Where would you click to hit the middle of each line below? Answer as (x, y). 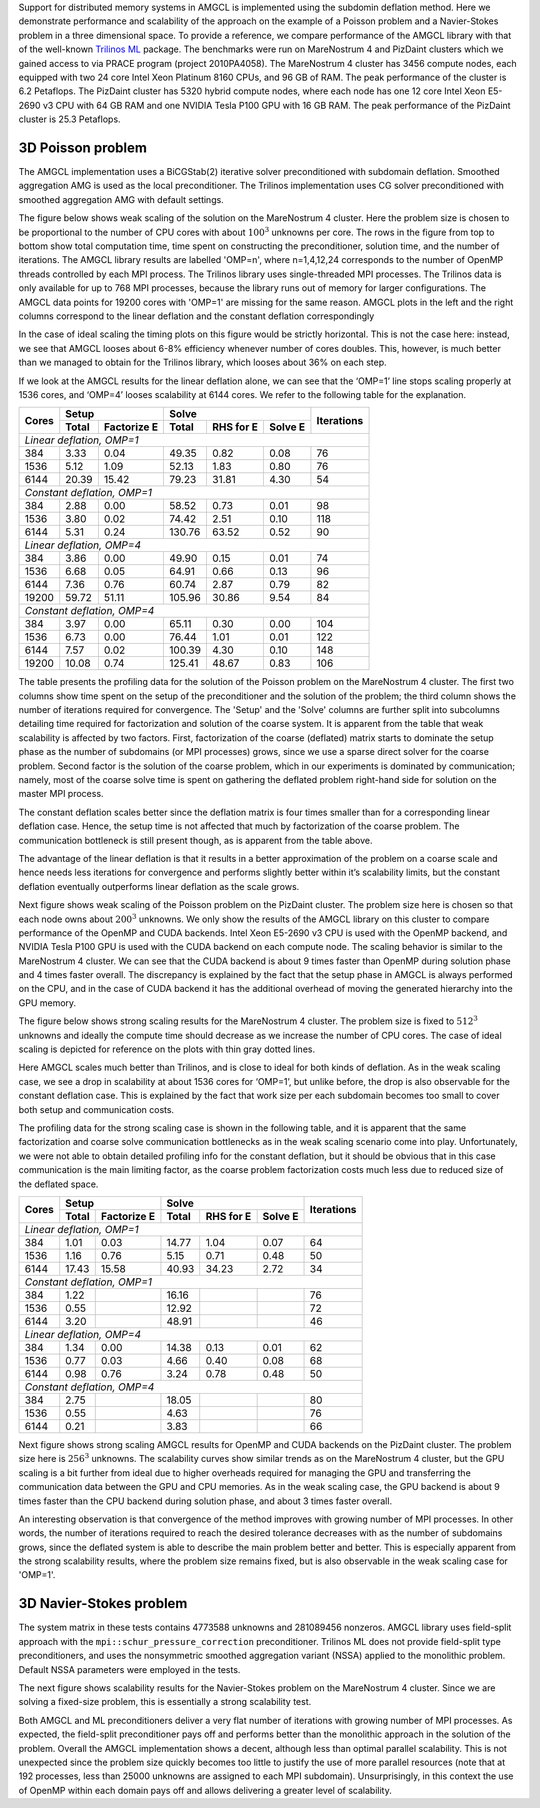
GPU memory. (47, 1002)
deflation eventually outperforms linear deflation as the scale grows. (159, 886)
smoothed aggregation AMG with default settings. (121, 199)
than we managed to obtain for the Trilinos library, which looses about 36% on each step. (202, 362)
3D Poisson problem (82, 147)
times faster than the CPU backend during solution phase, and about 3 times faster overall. (205, 1501)
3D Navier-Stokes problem (103, 1603)
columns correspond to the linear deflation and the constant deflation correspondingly (196, 316)
